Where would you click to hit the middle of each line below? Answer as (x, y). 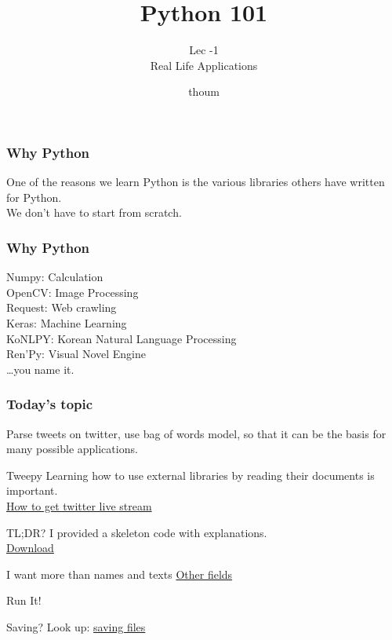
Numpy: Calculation (55, 277)
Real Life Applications (204, 65)
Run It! (24, 600)
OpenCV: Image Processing (73, 292)
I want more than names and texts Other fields (120, 574)
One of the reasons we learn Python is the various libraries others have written (196, 182)
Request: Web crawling (62, 307)
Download (30, 548)
